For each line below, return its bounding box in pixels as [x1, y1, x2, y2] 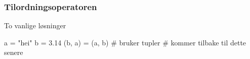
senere [4, 47, 23, 57]
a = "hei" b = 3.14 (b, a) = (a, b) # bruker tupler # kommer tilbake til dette [4, 37, 246, 47]
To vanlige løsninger [4, 20, 66, 31]
